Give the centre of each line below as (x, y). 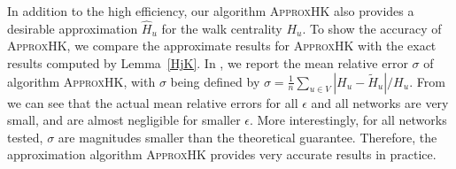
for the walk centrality (222, 28)
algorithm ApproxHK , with (81, 81)
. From (427, 81)
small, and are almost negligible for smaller (124, 120)
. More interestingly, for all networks (348, 120)
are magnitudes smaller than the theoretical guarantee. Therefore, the (247, 137)
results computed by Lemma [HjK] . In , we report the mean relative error (208, 63)
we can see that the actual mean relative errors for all (153, 102)
